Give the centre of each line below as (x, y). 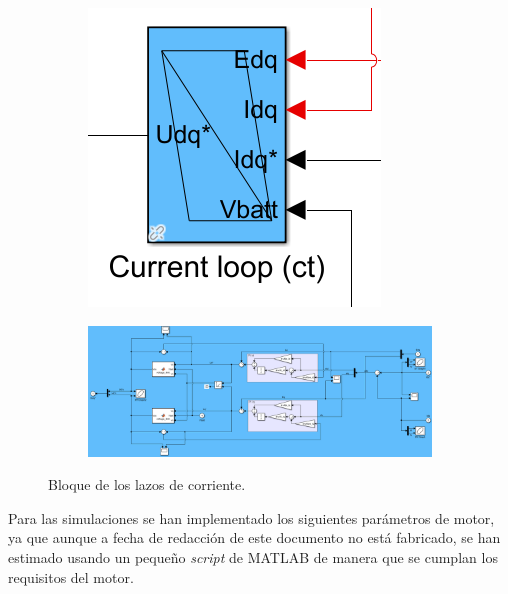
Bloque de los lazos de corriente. (147, 484)
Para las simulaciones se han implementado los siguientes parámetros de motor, (251, 517)
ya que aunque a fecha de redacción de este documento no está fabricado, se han (254, 537)
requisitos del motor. (71, 576)
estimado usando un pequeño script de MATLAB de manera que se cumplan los (253, 556)
